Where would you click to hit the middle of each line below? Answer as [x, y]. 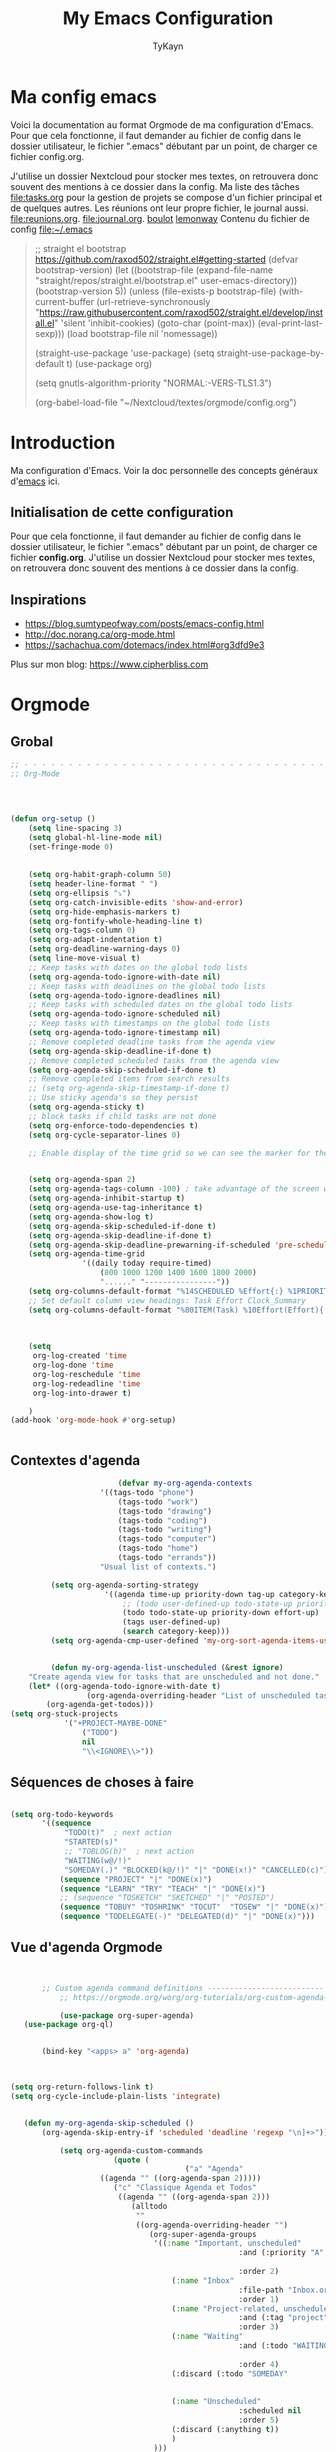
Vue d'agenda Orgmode [86, 1947]
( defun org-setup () [53, 818]
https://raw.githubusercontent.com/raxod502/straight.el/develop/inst [181, 312]
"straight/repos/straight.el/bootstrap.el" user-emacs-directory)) [166, 280]
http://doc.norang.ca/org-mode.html [100, 634]
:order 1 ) [259, 2299]
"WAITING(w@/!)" [97, 1860]
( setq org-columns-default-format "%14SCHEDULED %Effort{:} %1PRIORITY [180, 1291]
